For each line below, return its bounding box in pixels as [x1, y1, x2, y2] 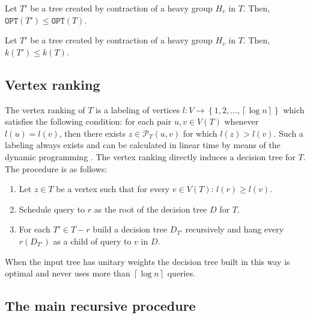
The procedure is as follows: [5, 162, 108, 175]
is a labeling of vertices [95, 103, 180, 116]
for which [183, 126, 217, 139]
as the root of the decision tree [94, 202, 207, 215]
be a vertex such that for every [56, 182, 170, 195]
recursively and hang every [185, 223, 284, 235]
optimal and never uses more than [5, 267, 130, 279]
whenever [224, 115, 259, 128]
